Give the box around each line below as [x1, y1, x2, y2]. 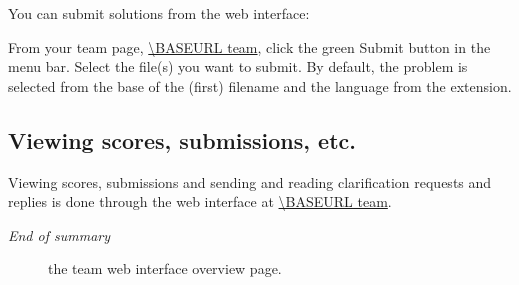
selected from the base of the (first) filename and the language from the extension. [8, 75, 512, 96]
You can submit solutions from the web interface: [8, 3, 310, 23]
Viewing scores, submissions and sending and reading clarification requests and [8, 171, 492, 192]
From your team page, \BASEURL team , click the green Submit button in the [8, 36, 491, 57]
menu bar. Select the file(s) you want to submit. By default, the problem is [8, 56, 468, 77]
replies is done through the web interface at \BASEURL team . [8, 191, 392, 212]
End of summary [8, 224, 111, 245]
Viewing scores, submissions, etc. [8, 124, 356, 155]
